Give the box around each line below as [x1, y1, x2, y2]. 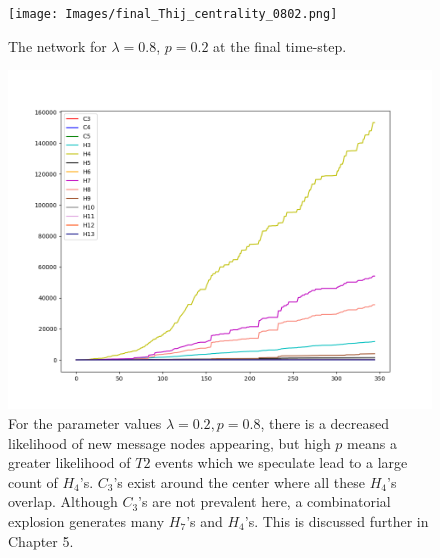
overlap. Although [8, 491, 118, 512]
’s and [186, 511, 223, 531]
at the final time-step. [213, 35, 347, 56]
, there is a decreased [260, 413, 390, 434]
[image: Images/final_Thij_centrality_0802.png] [8, 7, 338, 21]
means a [347, 432, 397, 453]
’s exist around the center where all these [113, 471, 365, 492]
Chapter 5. [8, 530, 74, 551]
